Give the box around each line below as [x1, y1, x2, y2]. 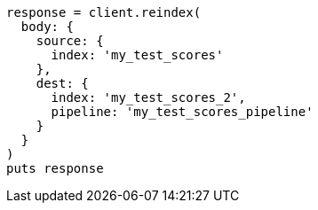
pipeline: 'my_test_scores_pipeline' [51, 105, 314, 119]
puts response [6, 161, 104, 175]
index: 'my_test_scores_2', [51, 90, 246, 105]
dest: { [36, 76, 89, 90]
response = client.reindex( [6, 5, 202, 19]
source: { [36, 34, 104, 48]
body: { [20, 19, 74, 34]
